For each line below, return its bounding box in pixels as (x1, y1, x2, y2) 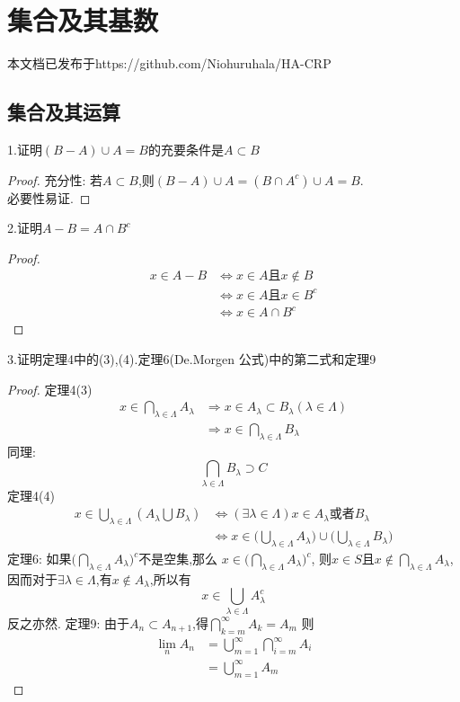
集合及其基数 (7, 2, 159, 39)
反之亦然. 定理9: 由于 (7, 613, 130, 632)
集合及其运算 (7, 98, 120, 126)
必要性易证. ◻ (7, 188, 91, 207)
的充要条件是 (148, 139, 224, 158)
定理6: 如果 (7, 549, 72, 567)
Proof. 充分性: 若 (7, 170, 103, 189)
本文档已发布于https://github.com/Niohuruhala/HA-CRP (7, 54, 332, 73)
